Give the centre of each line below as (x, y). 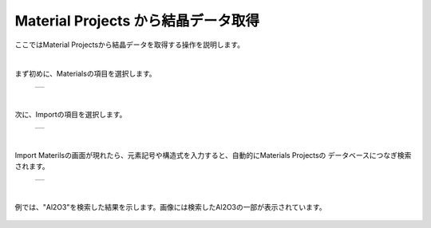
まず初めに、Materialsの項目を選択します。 (85, 74)
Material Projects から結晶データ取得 (137, 21)
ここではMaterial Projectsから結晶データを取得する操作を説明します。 (130, 45)
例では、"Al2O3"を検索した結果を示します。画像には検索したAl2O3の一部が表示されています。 (170, 207)
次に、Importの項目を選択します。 (71, 115)
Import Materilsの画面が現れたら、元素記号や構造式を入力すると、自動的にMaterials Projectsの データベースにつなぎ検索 (213, 155)
